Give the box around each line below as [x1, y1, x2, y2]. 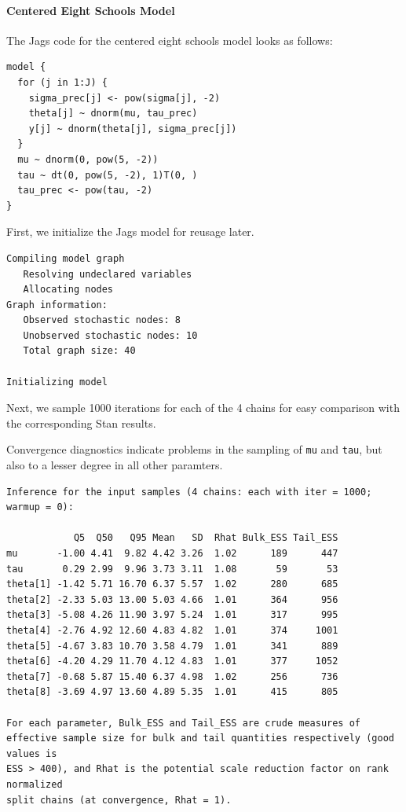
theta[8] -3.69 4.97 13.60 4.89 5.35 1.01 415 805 [6, 686, 338, 698]
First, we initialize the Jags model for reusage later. [6, 223, 254, 240]
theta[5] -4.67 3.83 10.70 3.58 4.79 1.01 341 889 [6, 640, 338, 652]
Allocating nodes [23, 284, 114, 296]
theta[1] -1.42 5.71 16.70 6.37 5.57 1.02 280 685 [6, 579, 338, 590]
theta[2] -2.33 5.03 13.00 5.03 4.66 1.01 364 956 [6, 593, 338, 605]
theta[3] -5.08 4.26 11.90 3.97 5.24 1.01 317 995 [6, 609, 338, 621]
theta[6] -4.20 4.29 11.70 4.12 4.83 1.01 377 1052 [6, 656, 338, 667]
